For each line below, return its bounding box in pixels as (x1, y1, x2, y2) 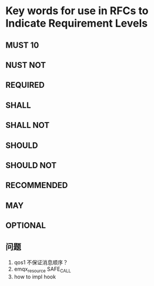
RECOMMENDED (5, 180, 68, 190)
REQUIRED (5, 80, 45, 90)
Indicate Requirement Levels (5, 17, 148, 30)
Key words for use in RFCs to (5, 4, 149, 18)
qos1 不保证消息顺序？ (14, 258, 68, 266)
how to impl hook (14, 273, 56, 280)
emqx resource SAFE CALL (14, 265, 71, 274)
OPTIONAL (5, 221, 46, 231)
